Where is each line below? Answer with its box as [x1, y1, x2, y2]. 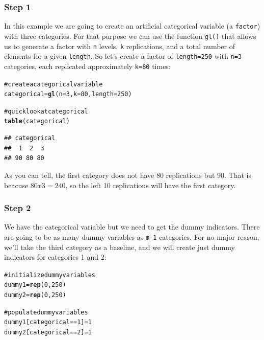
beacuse [4, 179, 29, 190]
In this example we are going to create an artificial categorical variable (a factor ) [4, 20, 260, 31]
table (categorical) [4, 118, 70, 125]
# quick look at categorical [4, 107, 88, 115]
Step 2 [4, 201, 31, 214]
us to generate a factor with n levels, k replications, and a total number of [4, 40, 235, 51]
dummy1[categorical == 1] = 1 [4, 319, 92, 326]
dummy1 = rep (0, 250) [4, 281, 66, 289]
